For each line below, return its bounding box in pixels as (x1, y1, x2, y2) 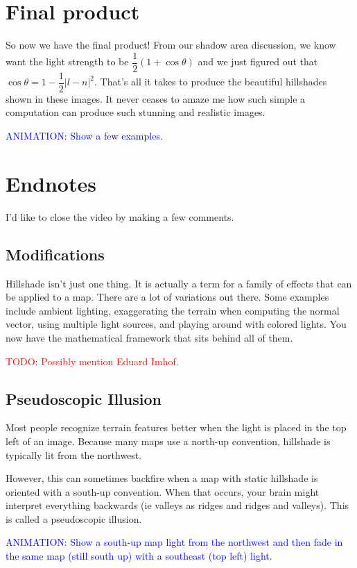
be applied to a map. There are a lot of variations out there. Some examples (6, 290, 329, 304)
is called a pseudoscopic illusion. (6, 511, 142, 526)
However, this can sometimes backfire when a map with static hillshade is (6, 471, 318, 485)
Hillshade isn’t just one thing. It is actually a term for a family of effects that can (6, 276, 352, 290)
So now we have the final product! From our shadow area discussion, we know (6, 37, 336, 52)
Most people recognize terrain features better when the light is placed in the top (6, 420, 347, 435)
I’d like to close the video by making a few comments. (6, 209, 234, 224)
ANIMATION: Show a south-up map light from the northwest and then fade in (6, 535, 343, 549)
